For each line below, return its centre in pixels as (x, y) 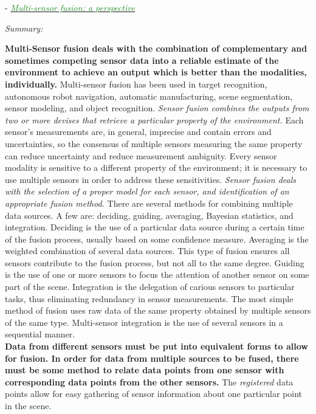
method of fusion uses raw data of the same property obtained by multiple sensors (158, 310)
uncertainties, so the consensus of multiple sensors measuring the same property (154, 143)
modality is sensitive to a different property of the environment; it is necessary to (156, 167)
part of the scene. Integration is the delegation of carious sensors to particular (150, 287)
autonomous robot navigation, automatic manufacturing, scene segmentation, (149, 96)
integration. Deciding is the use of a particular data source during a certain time (155, 227)
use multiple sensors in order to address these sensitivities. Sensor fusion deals (150, 179)
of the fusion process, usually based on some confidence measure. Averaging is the (157, 239)
